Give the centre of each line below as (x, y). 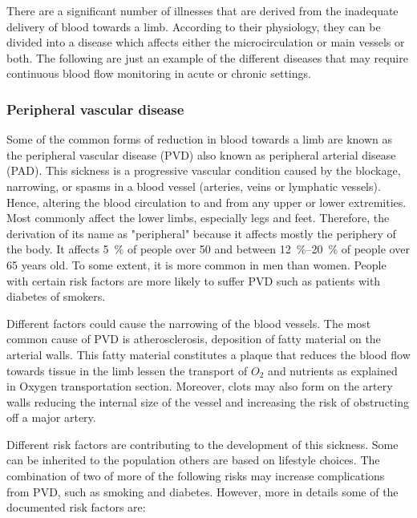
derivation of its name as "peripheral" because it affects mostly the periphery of (201, 233)
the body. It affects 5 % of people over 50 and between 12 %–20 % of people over (208, 249)
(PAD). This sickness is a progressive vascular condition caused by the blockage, (204, 170)
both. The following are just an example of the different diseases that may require (207, 57)
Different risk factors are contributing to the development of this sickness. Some (202, 444)
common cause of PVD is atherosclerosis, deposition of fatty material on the (194, 339)
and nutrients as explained (333, 370)
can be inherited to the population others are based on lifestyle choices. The (193, 460)
